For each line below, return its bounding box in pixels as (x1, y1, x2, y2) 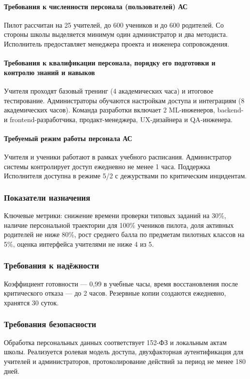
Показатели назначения (4, 191, 91, 203)
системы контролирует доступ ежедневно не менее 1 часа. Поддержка (4, 161, 210, 171)
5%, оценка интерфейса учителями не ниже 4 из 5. (4, 238, 154, 249)
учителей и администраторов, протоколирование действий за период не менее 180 (4, 356, 246, 366)
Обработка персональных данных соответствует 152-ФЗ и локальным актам (4, 337, 227, 347)
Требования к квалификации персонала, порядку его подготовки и (4, 58, 216, 68)
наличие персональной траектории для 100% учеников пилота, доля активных (4, 220, 234, 230)
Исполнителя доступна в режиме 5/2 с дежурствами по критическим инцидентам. (4, 171, 247, 181)
